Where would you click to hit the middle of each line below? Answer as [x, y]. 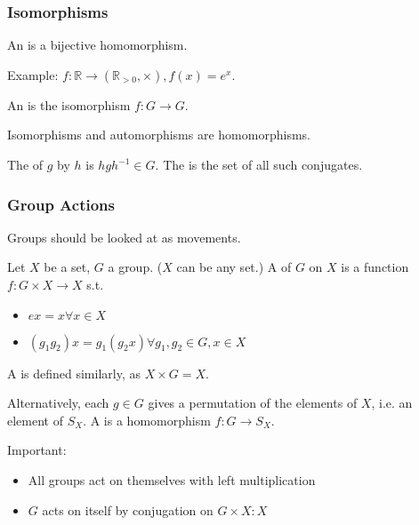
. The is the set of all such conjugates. [259, 164]
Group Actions [61, 204]
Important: [37, 450]
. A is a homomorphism [147, 420]
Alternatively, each [58, 403]
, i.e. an [392, 403]
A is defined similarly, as [74, 373]
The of [25, 164]
